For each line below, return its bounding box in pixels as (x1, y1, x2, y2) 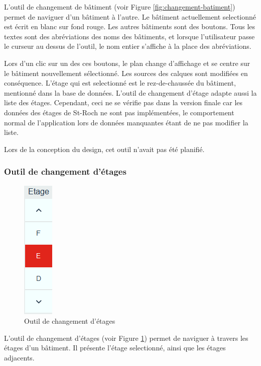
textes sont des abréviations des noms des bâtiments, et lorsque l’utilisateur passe (4, 31, 255, 41)
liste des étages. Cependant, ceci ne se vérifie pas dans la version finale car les (4, 97, 243, 108)
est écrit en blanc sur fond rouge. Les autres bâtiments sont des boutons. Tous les (4, 21, 255, 32)
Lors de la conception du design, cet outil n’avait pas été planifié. (4, 143, 205, 154)
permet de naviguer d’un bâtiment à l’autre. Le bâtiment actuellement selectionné (4, 11, 256, 22)
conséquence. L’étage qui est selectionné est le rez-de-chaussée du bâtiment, (4, 78, 236, 88)
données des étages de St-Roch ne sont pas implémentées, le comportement (4, 107, 234, 117)
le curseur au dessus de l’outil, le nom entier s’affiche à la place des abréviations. (4, 41, 251, 51)
